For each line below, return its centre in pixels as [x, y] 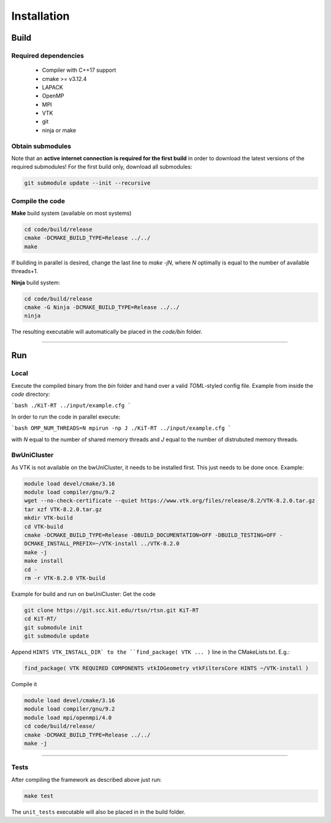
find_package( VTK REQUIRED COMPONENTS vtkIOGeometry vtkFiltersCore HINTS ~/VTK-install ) [166, 668]
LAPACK [53, 87]
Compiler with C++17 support [79, 70]
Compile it [24, 684]
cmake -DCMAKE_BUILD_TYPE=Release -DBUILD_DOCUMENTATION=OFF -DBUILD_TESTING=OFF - [154, 535]
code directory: [31, 394]
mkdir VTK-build [49, 518]
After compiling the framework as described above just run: [86, 779]
